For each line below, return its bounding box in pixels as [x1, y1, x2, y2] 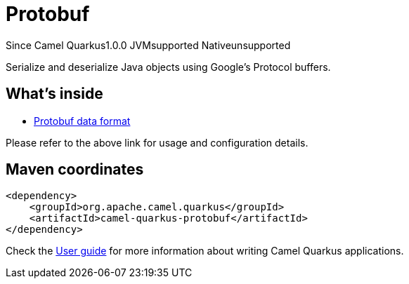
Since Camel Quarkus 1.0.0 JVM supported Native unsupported [6, 39, 291, 51]
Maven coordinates [6, 161, 144, 179]
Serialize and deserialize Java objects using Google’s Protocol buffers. [6, 60, 331, 73]
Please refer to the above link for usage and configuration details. [6, 136, 309, 149]
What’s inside [6, 85, 103, 103]
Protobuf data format [34, 114, 131, 127]
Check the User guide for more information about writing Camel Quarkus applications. [6, 245, 404, 257]
